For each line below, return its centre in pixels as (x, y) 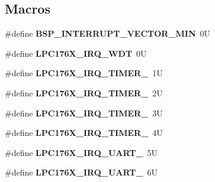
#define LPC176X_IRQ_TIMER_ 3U (84, 113)
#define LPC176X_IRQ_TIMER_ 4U (84, 133)
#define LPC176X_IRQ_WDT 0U (76, 53)
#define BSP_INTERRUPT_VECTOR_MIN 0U (108, 33)
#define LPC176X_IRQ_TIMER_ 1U (84, 73)
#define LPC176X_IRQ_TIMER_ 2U (84, 92)
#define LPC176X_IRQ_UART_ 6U (81, 172)
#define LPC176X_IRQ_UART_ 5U (81, 152)
